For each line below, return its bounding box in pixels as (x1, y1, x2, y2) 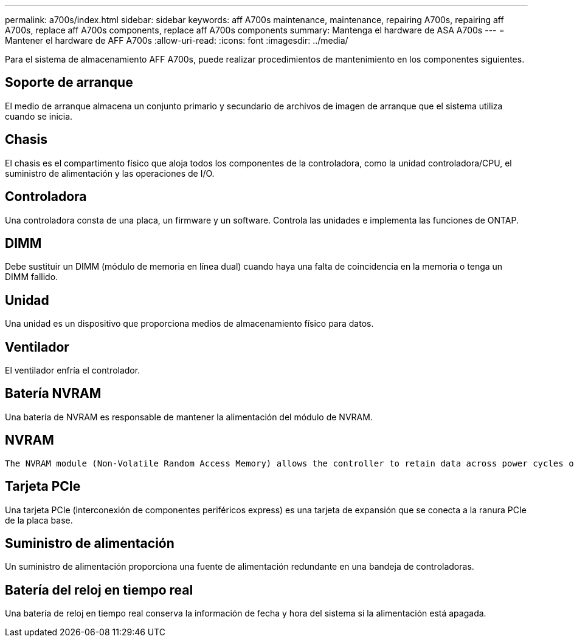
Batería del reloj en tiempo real (5, 582, 193, 598)
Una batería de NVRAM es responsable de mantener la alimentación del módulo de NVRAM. (5, 411, 373, 422)
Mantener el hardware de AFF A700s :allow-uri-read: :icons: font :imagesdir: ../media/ (5, 35, 348, 46)
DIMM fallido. (5, 271, 58, 282)
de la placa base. (5, 514, 73, 525)
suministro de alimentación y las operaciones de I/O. (5, 168, 215, 179)
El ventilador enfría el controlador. (5, 365, 140, 376)
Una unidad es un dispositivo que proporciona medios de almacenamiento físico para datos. (5, 318, 374, 329)
